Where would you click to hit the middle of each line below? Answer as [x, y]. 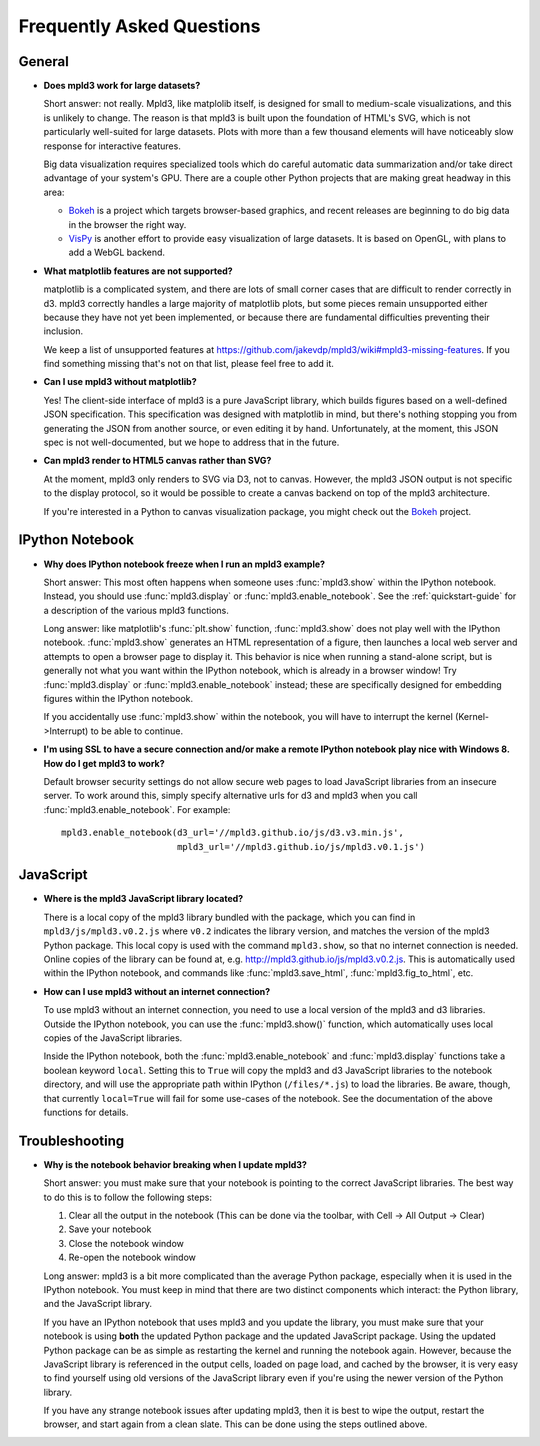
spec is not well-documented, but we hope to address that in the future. [191, 442]
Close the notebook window [126, 1243]
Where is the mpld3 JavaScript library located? [143, 899]
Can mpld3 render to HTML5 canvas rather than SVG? [157, 461]
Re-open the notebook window [132, 1257]
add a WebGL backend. [116, 252]
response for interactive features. [112, 146]
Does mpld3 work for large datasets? [122, 86]
